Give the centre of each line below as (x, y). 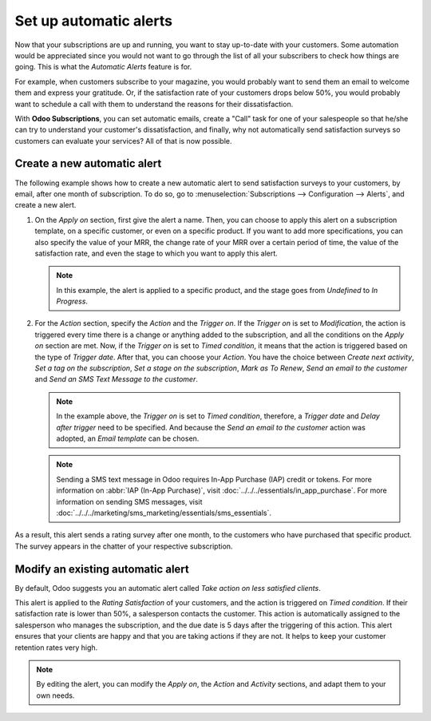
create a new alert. (45, 205)
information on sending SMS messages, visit (129, 501)
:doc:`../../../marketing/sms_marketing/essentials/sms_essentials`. (164, 513)
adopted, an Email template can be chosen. (128, 438)
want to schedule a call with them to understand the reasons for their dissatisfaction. (154, 104)
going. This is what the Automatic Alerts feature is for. (103, 67)
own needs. (55, 695)
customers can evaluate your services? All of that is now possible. (123, 141)
